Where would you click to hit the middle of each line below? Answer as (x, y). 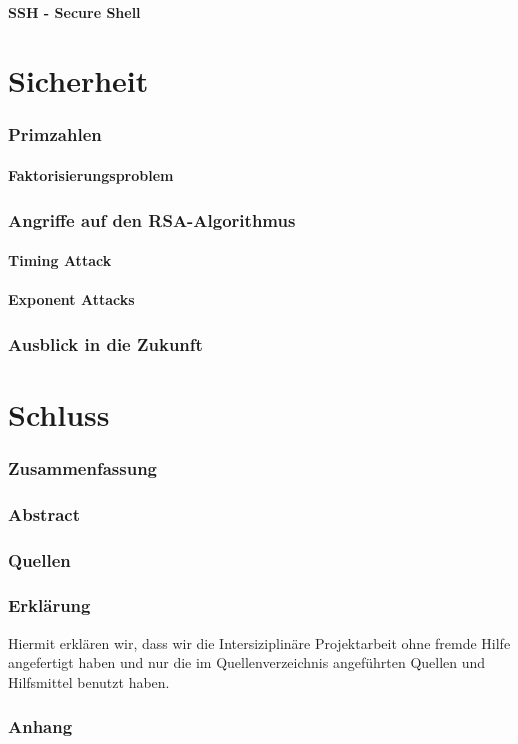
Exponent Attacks (71, 299)
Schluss (59, 413)
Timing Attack (60, 260)
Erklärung (49, 605)
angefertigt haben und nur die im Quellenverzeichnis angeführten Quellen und (247, 662)
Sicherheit (78, 80)
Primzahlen (55, 134)
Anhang (40, 726)
